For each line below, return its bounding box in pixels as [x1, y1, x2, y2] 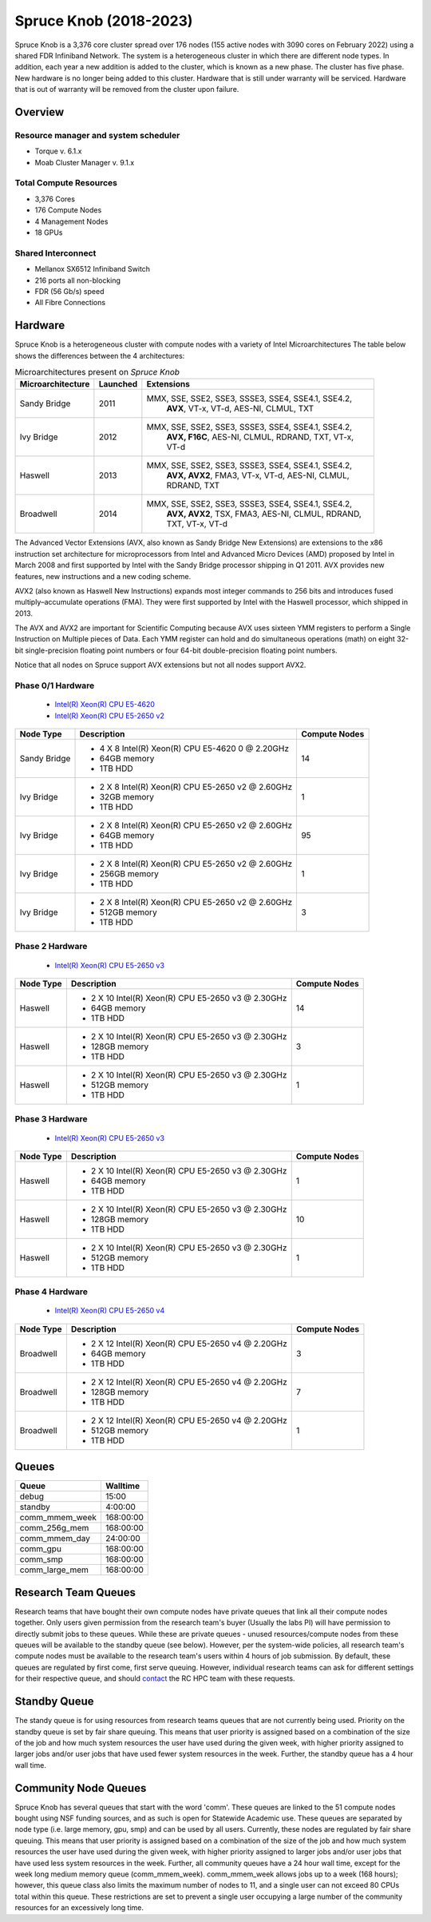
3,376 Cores [34, 194, 76, 204]
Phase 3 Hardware [14, 1114, 88, 1125]
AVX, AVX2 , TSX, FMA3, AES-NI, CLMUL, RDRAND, [166, 508, 362, 519]
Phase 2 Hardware [14, 941, 88, 952]
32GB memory [99, 791, 155, 802]
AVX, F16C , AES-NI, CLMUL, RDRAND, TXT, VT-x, [166, 431, 354, 443]
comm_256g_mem [19, 1523, 89, 1534]
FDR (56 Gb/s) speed [34, 286, 105, 296]
